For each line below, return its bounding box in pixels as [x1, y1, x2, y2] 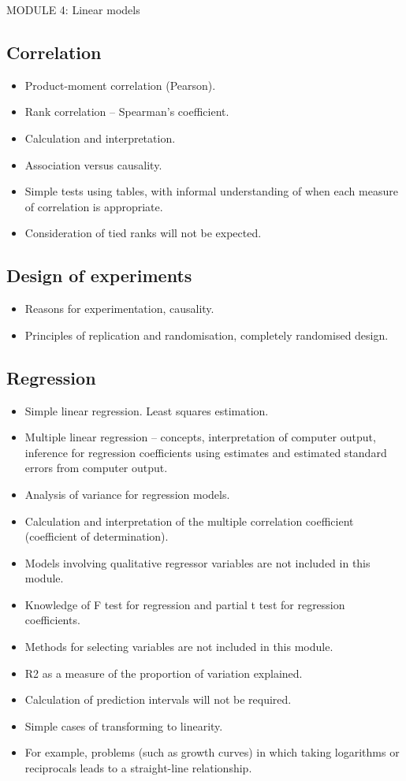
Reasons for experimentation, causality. [24, 300, 214, 317]
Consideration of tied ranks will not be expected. [24, 225, 262, 241]
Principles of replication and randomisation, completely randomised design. [24, 326, 389, 343]
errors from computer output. [24, 459, 168, 476]
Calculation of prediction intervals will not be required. [24, 691, 292, 708]
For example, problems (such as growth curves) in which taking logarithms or [24, 744, 400, 761]
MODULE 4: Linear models [6, 2, 140, 17]
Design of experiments [6, 263, 192, 288]
